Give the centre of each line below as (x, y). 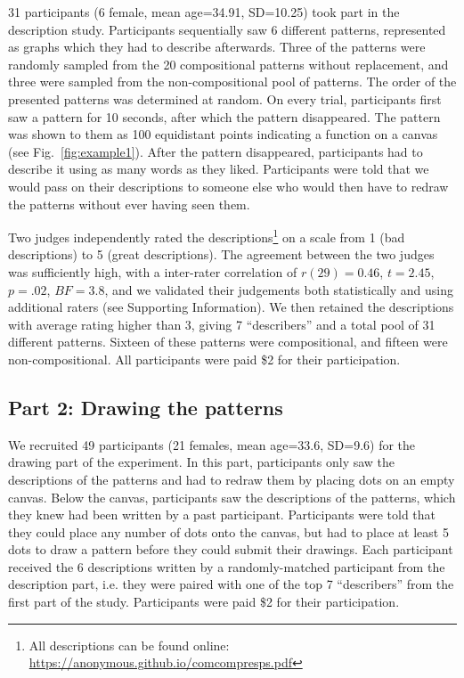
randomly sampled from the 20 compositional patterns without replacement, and (228, 64)
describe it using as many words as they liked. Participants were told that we (219, 169)
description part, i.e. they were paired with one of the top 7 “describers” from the (231, 584)
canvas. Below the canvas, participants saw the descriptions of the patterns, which (232, 497)
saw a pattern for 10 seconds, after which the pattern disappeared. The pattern (224, 116)
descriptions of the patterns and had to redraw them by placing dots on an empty (232, 479)
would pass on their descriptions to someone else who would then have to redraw (228, 186)
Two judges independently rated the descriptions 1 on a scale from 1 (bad (207, 236)
